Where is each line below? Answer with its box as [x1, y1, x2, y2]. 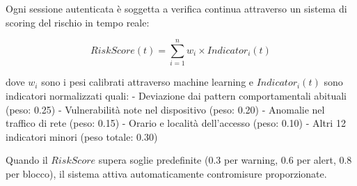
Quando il [6, 153, 48, 167]
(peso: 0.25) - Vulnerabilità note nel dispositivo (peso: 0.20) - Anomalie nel [6, 102, 325, 116]
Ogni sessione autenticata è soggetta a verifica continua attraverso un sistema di [6, 1, 347, 15]
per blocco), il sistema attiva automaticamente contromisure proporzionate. [6, 166, 327, 180]
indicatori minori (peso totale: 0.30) [6, 129, 158, 144]
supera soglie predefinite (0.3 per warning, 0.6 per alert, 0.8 [98, 153, 352, 167]
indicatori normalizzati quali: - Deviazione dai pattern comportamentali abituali [6, 88, 347, 102]
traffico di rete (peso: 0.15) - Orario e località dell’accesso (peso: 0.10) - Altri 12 [6, 116, 346, 130]
